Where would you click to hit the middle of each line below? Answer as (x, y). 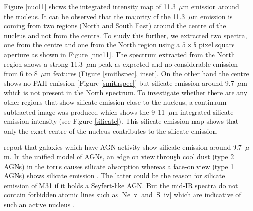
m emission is (212, 16)
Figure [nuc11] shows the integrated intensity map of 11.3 (90, 6)
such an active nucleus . (39, 204)
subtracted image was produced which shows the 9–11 (85, 111)
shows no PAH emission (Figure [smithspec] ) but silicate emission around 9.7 (119, 83)
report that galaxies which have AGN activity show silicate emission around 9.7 (123, 147)
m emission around (211, 6)
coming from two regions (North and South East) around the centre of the (115, 26)
